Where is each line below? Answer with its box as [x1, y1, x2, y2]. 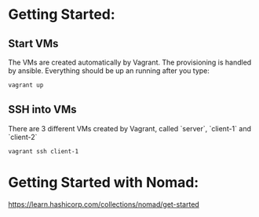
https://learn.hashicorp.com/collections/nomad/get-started [8, 199, 200, 209]
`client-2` [8, 132, 38, 142]
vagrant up [8, 81, 44, 89]
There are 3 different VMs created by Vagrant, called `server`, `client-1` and [8, 123, 251, 133]
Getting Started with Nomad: [8, 173, 199, 191]
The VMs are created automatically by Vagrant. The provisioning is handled [8, 57, 252, 67]
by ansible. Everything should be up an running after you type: [8, 66, 210, 75]
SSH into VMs [8, 103, 77, 116]
